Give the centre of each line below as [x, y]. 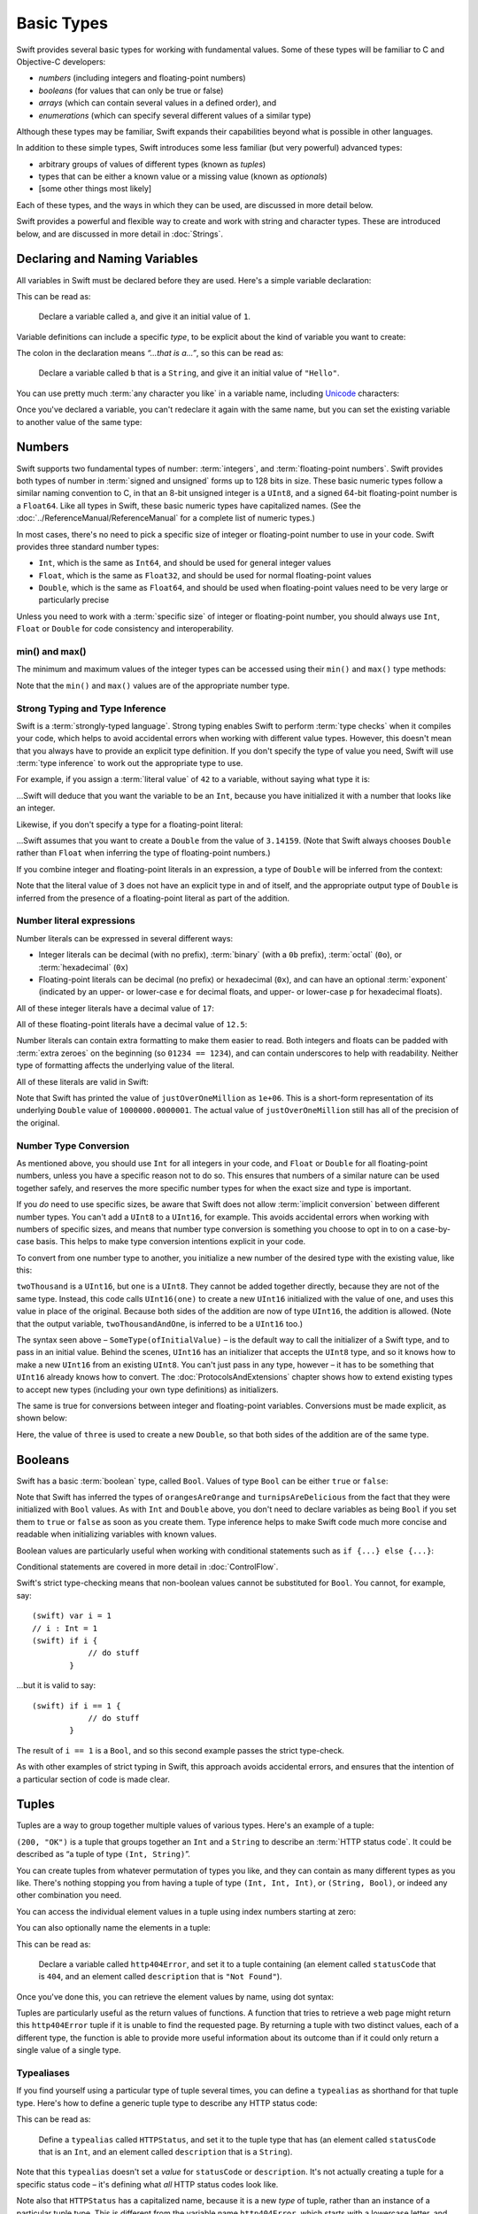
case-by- [434, 1229]
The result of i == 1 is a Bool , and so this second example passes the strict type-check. [181, 1750]
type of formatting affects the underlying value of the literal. [125, 1065]
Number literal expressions [76, 921]
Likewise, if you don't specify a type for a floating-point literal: [130, 824]
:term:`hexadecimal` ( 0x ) [83, 967]
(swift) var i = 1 [72, 1616]
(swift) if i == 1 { [77, 1706]
